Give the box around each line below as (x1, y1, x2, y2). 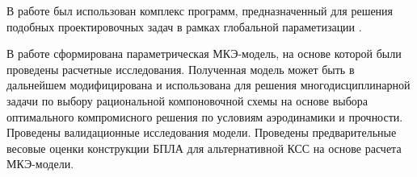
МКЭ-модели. (6, 155, 74, 172)
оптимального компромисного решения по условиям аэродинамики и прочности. (6, 108, 403, 125)
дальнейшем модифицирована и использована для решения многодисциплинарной (6, 76, 411, 93)
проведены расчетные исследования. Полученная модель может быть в (6, 60, 355, 77)
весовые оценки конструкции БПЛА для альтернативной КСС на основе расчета (6, 139, 402, 156)
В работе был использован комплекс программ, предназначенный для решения (6, 2, 394, 19)
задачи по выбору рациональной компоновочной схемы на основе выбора (6, 92, 369, 109)
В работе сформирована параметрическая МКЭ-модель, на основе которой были (6, 45, 402, 62)
